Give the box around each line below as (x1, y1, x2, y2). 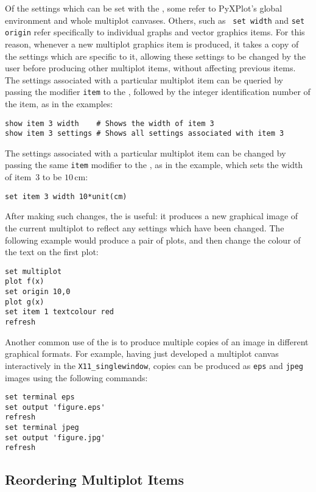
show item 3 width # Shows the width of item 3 (5, 119, 214, 128)
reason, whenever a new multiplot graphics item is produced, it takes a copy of (5, 37, 299, 50)
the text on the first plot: (5, 245, 99, 258)
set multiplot (5, 267, 62, 276)
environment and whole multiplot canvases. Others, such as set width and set (5, 13, 305, 26)
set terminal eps (5, 393, 75, 402)
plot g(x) (5, 297, 44, 306)
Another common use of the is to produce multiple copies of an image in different (5, 335, 309, 348)
